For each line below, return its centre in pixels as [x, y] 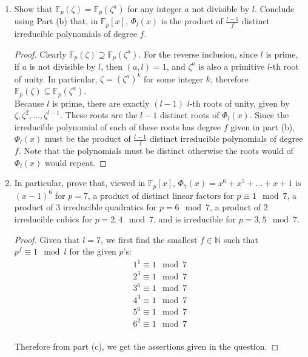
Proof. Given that [47, 239]
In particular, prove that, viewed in [80, 183]
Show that [33, 8]
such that [241, 239]
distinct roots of [190, 115]
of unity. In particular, [56, 78]
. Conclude [274, 8]
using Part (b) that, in [56, 21]
